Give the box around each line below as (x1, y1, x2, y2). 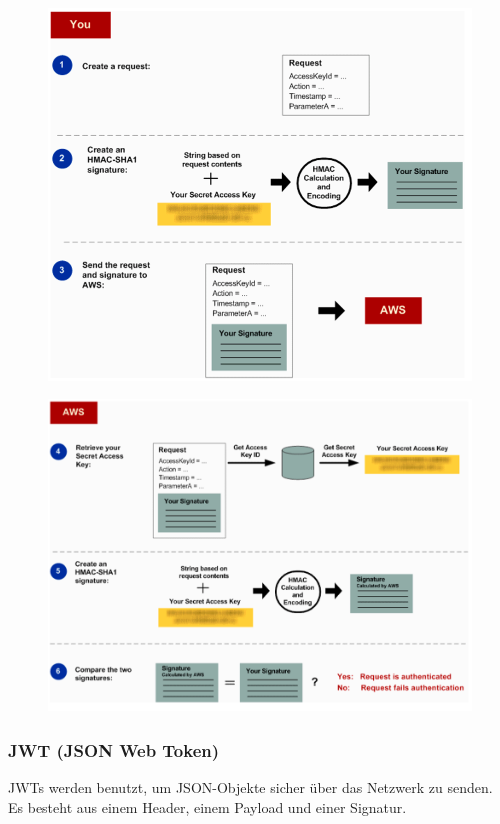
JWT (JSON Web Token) (8, 737, 220, 762)
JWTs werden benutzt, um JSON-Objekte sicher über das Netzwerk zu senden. (8, 777, 493, 798)
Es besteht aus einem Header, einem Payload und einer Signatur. (8, 796, 407, 817)
